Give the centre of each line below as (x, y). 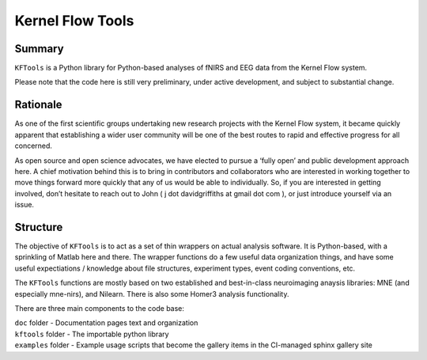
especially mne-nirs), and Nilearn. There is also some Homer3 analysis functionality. (152, 294)
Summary (39, 49)
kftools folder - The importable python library (92, 334)
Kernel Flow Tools (74, 21)
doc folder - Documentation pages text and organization (106, 323)
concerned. (34, 146)
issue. (25, 205)
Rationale (38, 105)
